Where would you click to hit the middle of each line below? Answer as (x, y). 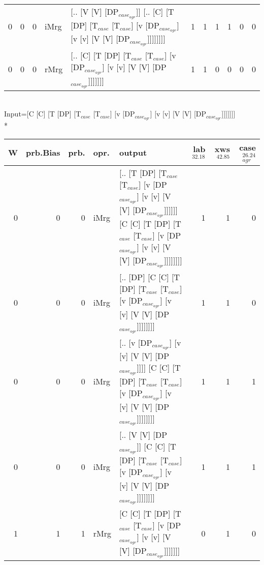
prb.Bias (43, 152)
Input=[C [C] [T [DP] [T (43, 114)
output (133, 152)
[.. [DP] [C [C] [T (150, 277)
